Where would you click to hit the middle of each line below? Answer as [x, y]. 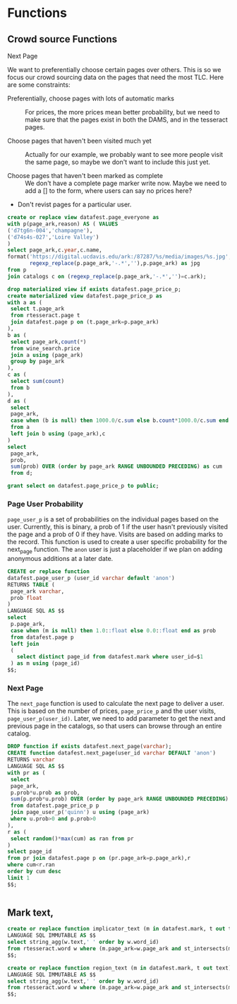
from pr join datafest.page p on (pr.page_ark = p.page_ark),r [99, 858]
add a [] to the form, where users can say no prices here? [109, 191]
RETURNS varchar [31, 760]
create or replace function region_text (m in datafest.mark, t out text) [120, 968]
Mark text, [31, 913]
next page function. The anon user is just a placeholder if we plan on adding [115, 550]
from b [20, 388]
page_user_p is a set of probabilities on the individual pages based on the [113, 519]
